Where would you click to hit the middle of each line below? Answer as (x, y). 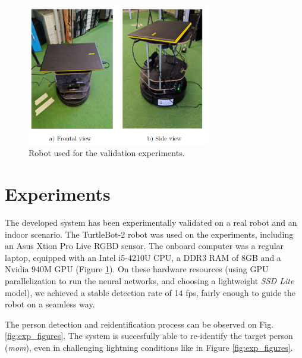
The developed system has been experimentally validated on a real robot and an (151, 222)
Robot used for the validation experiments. (107, 153)
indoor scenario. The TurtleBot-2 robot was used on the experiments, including (149, 234)
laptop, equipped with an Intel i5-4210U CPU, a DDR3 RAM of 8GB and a (143, 257)
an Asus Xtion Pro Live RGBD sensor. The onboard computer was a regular (144, 246)
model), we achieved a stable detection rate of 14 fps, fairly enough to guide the (150, 292)
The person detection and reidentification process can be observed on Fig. (139, 324)
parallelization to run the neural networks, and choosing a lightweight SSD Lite (150, 280)
